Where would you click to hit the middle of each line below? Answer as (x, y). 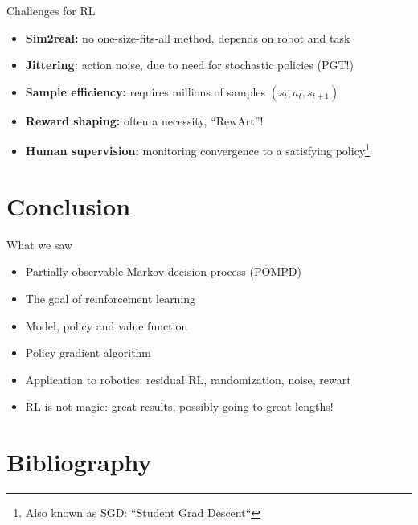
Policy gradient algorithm (88, 353)
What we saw (40, 244)
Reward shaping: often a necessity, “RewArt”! (144, 120)
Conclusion (69, 205)
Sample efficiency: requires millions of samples (145, 91)
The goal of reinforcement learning (111, 298)
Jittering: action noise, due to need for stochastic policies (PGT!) (189, 65)
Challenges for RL (51, 10)
